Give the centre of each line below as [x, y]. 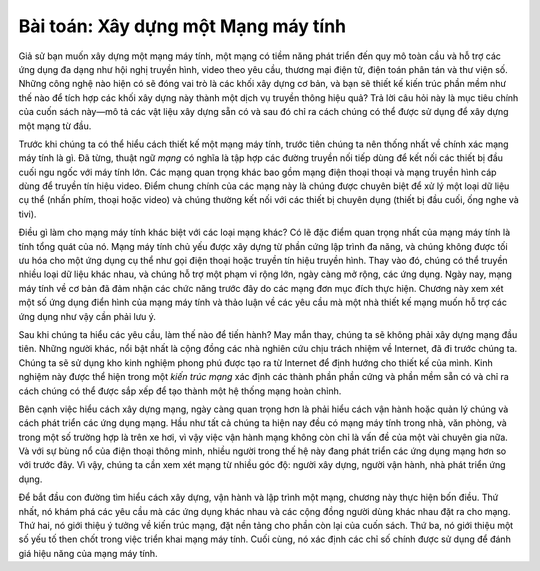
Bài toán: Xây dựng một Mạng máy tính [182, 26]
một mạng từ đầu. [55, 126]
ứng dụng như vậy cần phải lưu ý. [87, 316]
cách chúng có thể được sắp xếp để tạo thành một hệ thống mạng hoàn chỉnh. [180, 391]
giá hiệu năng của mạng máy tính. [88, 553]
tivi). [27, 214]
